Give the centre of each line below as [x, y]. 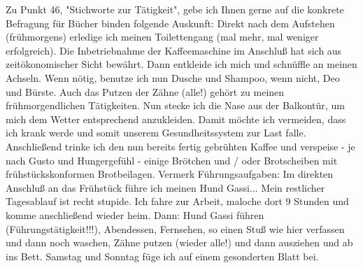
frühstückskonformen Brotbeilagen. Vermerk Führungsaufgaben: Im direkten [170, 174]
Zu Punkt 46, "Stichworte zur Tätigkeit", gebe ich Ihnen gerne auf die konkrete [175, 9]
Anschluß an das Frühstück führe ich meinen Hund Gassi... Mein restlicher [165, 187]
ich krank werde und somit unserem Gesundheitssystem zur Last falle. [156, 133]
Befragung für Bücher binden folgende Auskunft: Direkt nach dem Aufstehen [170, 23]
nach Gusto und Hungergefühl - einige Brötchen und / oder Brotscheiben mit [172, 160]
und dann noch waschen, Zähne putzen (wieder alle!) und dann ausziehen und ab [179, 242]
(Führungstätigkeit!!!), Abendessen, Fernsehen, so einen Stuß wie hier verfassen [175, 228]
